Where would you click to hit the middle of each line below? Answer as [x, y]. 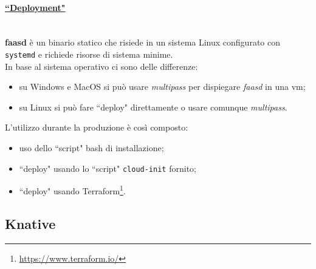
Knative [30, 223]
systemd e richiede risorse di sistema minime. [89, 54]
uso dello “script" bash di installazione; [91, 148]
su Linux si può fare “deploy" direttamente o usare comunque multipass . [153, 107]
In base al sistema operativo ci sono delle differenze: [101, 66]
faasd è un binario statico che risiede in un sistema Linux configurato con [143, 42]
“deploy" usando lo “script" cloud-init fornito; [108, 168]
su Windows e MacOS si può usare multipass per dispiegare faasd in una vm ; [162, 87]
